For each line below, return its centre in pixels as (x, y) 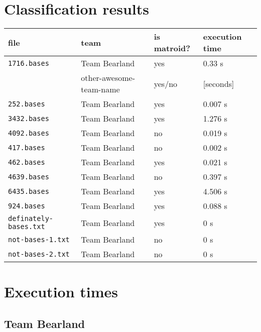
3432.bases (29, 118)
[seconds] (219, 83)
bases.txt (27, 227)
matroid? (172, 48)
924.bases (27, 206)
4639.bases (29, 177)
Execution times (61, 292)
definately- (31, 219)
